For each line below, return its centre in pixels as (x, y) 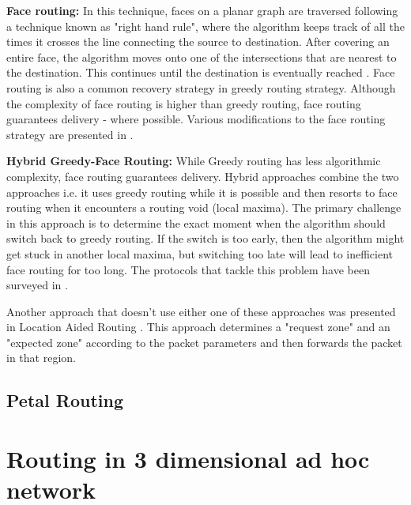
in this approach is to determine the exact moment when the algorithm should (196, 222)
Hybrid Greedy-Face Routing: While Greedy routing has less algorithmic (194, 161)
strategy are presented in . (70, 134)
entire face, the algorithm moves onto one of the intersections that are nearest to (202, 57)
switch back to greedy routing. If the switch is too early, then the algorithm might (205, 238)
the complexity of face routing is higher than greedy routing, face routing (184, 103)
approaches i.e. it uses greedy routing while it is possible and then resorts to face (202, 192)
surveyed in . (37, 285)
